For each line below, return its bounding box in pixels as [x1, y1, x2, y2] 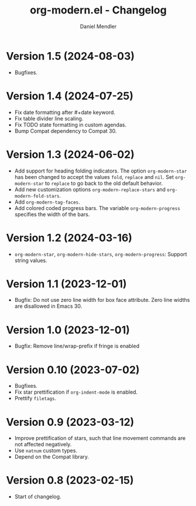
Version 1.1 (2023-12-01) [6, 277, 127, 290]
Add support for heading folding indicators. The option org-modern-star [14, 167, 187, 174]
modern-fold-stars [14, 193, 60, 199]
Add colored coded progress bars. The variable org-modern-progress [14, 204, 180, 211]
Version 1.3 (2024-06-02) [6, 147, 135, 161]
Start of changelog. [14, 493, 61, 500]
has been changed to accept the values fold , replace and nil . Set [14, 173, 174, 180]
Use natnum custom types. [14, 447, 78, 454]
